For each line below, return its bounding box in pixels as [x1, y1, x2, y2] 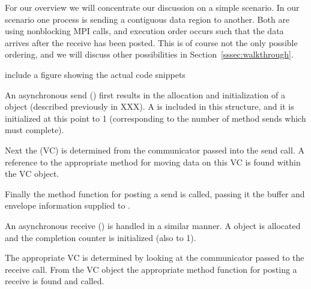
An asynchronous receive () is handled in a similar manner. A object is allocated [5, 219, 301, 231]
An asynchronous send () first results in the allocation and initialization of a [5, 88, 285, 101]
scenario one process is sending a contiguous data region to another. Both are [5, 13, 290, 25]
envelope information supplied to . [5, 199, 130, 212]
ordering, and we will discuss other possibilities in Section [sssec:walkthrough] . [5, 48, 294, 61]
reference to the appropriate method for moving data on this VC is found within [5, 155, 301, 168]
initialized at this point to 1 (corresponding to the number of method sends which [5, 112, 306, 124]
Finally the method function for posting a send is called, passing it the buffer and [5, 187, 305, 200]
